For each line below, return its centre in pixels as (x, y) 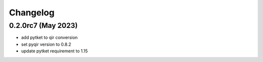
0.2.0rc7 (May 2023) (43, 25)
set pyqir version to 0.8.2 (46, 44)
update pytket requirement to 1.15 (54, 51)
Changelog (32, 12)
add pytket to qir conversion (49, 37)
